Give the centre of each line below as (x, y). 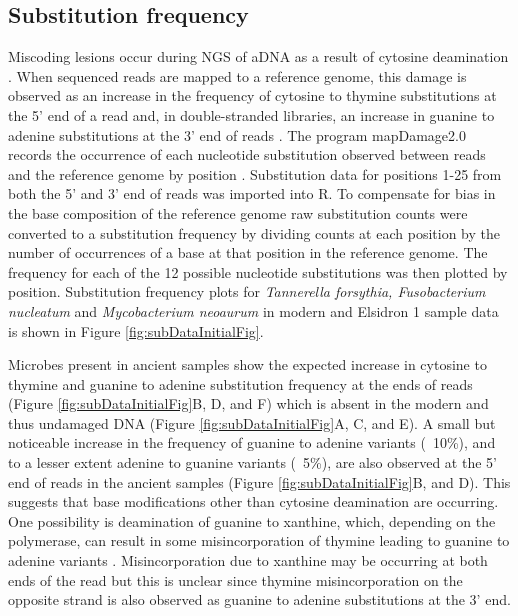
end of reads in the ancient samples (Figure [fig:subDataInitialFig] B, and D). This (259, 481)
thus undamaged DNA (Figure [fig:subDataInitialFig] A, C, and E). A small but (252, 422)
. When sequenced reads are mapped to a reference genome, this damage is (237, 75)
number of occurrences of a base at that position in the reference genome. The (248, 252)
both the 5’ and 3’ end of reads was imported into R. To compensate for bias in (252, 193)
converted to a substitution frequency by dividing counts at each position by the (254, 232)
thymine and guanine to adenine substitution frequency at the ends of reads (240, 383)
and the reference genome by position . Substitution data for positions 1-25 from (255, 173)
